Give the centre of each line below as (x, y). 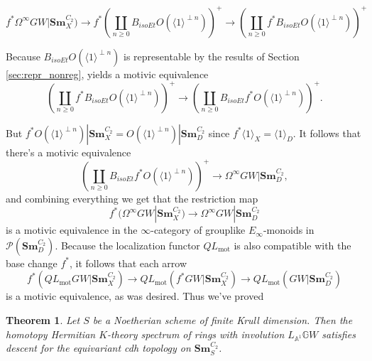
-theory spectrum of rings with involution (196, 334)
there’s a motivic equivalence (69, 152)
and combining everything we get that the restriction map (132, 198)
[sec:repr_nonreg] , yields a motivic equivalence (107, 74)
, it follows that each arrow (128, 263)
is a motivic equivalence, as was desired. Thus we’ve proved (135, 296)
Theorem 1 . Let (43, 320)
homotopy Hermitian (51, 334)
